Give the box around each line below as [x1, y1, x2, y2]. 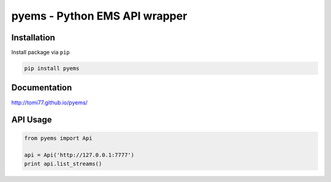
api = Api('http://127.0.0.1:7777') [24, 151, 135, 159]
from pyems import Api [24, 134, 93, 142]
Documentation [11, 82, 72, 93]
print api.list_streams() [24, 160, 102, 167]
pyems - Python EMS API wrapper [11, 9, 188, 23]
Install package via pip [11, 49, 70, 56]
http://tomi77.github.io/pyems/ [11, 98, 88, 106]
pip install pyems [24, 65, 80, 72]
